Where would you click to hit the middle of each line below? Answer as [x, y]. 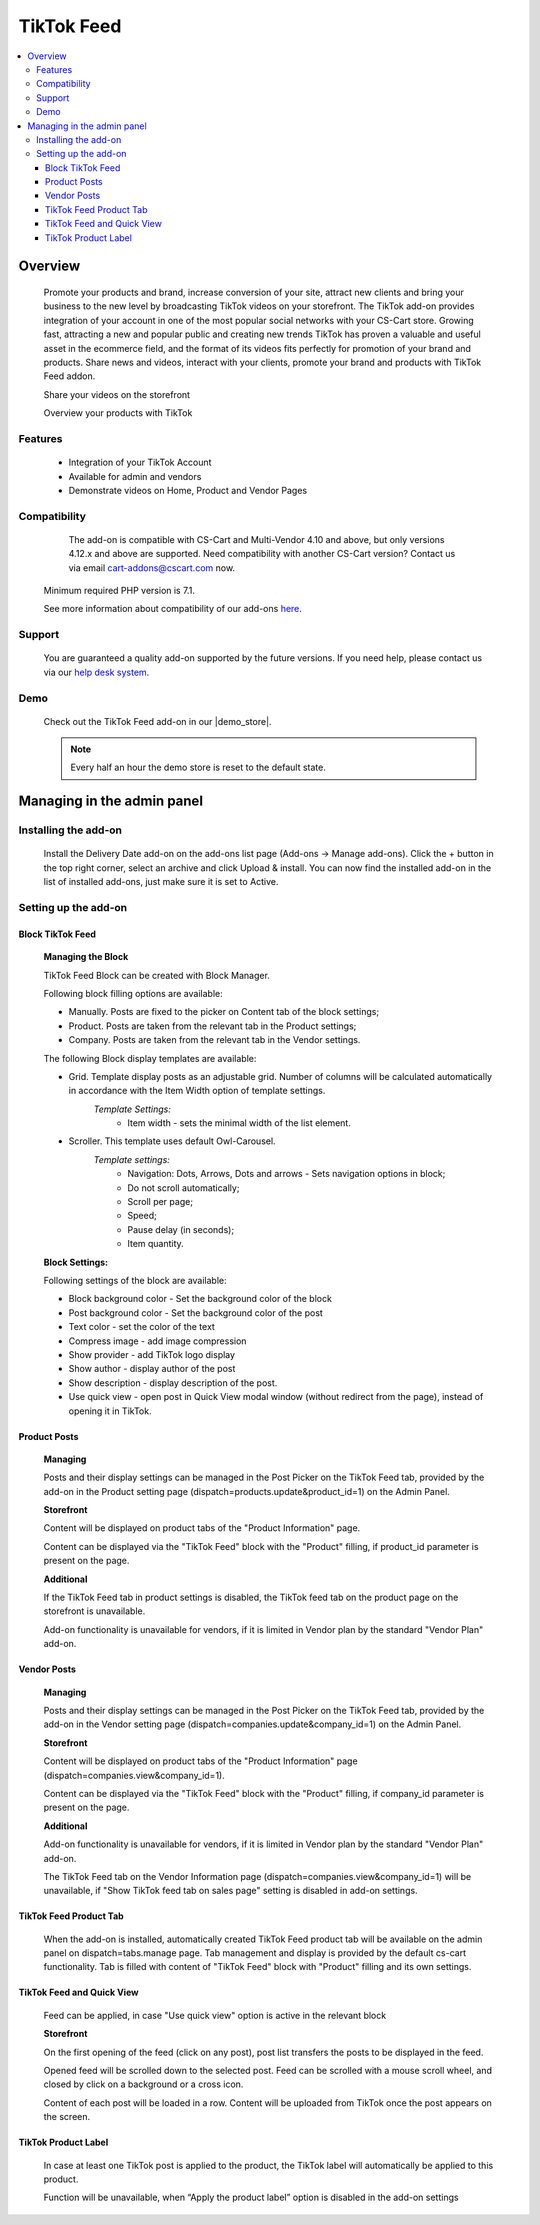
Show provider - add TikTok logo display [151, 1354]
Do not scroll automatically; [183, 1187]
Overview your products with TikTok [118, 413]
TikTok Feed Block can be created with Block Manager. [156, 975]
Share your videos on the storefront [116, 394]
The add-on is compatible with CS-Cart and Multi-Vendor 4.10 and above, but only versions [256, 539]
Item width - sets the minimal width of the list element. [239, 1123]
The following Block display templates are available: [150, 1058]
